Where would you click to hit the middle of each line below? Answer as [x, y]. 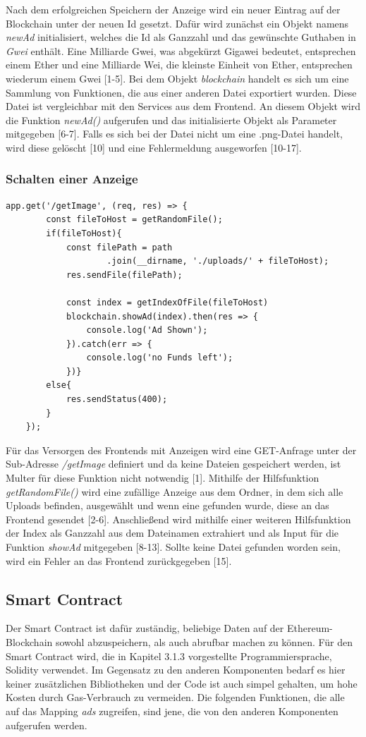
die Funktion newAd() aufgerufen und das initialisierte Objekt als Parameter [171, 120]
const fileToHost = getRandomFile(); [134, 220]
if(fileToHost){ [84, 233]
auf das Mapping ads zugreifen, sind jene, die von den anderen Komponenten [172, 711]
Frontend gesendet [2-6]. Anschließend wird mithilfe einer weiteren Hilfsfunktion [178, 519]
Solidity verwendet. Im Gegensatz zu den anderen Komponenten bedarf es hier [176, 670]
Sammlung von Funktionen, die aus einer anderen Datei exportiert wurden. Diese [181, 92]
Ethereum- [310, 628]
